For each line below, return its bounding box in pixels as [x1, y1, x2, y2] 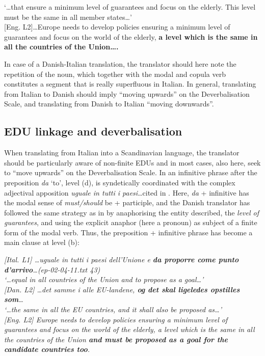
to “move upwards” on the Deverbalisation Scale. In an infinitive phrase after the [4, 167, 257, 178]
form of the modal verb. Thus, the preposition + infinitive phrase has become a [4, 227, 253, 237]
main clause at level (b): [4, 237, 79, 248]
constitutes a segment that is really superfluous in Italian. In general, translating [4, 78, 256, 89]
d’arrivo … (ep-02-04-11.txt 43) [4, 264, 100, 275]
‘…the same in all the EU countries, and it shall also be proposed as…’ [4, 304, 222, 315]
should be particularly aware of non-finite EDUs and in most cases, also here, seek [4, 157, 261, 168]
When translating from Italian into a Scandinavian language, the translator [4, 147, 240, 158]
